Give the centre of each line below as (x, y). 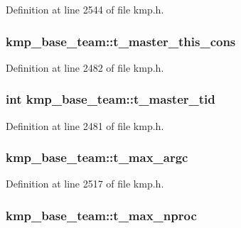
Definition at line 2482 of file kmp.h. (85, 67)
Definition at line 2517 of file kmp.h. (85, 184)
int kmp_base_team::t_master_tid (111, 99)
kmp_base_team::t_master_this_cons (121, 41)
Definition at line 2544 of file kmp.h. (85, 9)
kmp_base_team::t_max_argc (97, 157)
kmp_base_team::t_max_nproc (101, 215)
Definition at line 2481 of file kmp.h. (85, 125)
